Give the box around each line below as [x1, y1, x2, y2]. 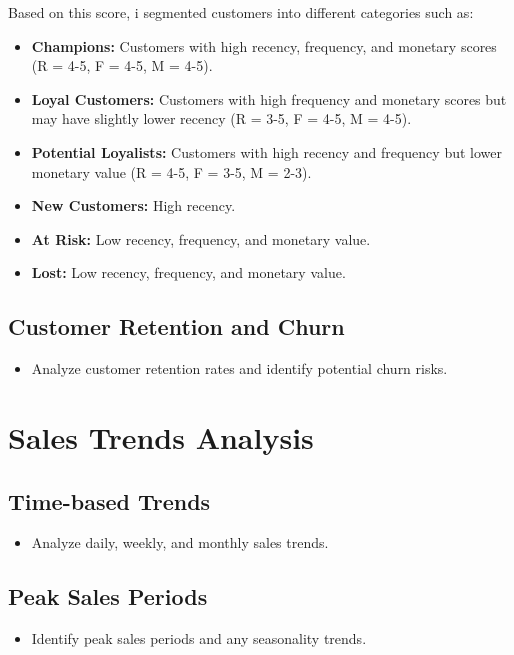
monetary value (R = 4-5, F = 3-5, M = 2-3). [31, 161, 312, 182]
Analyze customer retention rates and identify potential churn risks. [31, 358, 448, 379]
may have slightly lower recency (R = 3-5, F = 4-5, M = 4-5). [31, 108, 412, 129]
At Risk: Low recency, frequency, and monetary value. [31, 228, 371, 249]
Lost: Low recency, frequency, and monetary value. [31, 262, 346, 283]
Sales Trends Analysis [8, 416, 314, 457]
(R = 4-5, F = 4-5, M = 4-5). [31, 55, 213, 76]
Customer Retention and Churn [8, 311, 345, 342]
